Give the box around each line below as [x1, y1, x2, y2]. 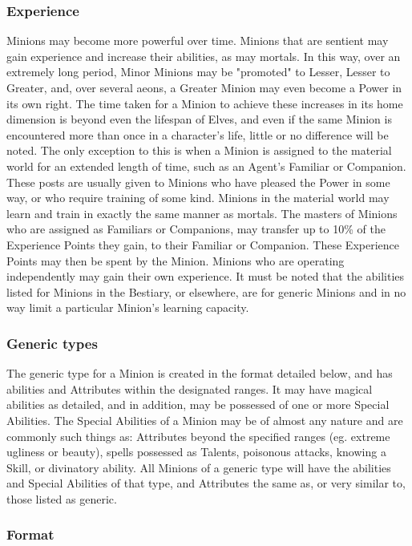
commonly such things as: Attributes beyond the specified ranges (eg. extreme [6, 427, 390, 444]
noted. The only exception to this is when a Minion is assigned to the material [6, 142, 392, 159]
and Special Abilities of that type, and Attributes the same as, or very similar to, [6, 475, 406, 491]
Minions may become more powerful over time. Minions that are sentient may [6, 32, 389, 49]
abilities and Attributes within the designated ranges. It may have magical [6, 380, 373, 397]
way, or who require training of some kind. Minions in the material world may [6, 189, 390, 206]
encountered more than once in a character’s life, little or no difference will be [6, 126, 389, 143]
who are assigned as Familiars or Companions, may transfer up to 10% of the [6, 220, 386, 237]
